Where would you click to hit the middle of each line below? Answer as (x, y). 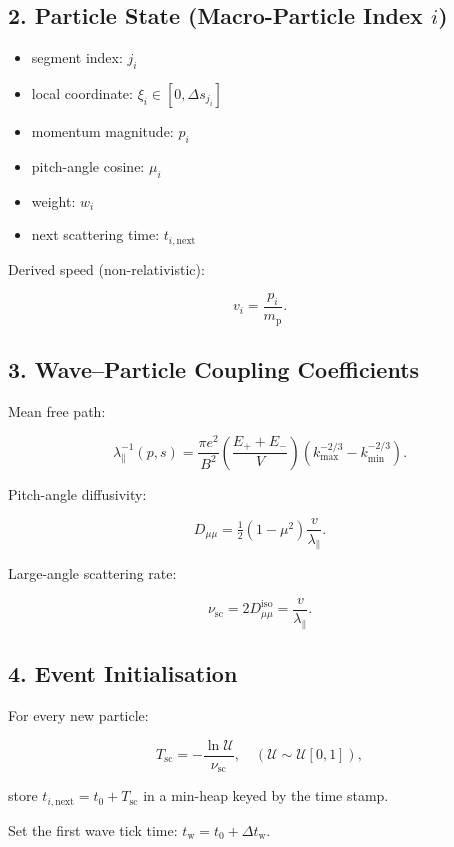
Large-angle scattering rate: (92, 573)
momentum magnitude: (102, 131)
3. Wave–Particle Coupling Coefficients (214, 368)
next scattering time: (95, 234)
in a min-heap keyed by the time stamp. (266, 795)
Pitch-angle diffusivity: (77, 493)
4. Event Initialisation (123, 673)
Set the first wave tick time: (93, 829)
